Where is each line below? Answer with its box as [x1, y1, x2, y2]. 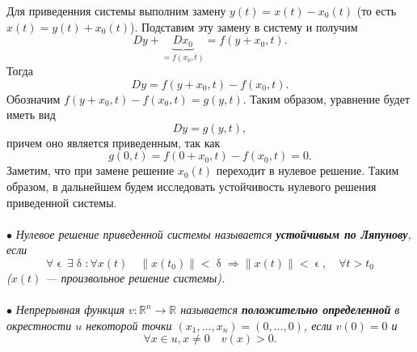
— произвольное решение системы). [45, 269, 225, 286]
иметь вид [6, 106, 56, 123]
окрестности [6, 316, 72, 333]
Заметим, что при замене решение [6, 162, 175, 179]
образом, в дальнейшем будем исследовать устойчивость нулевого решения [6, 178, 377, 195]
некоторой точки [86, 316, 172, 333]
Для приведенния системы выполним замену [6, 2, 226, 19]
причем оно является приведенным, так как [6, 134, 221, 151]
